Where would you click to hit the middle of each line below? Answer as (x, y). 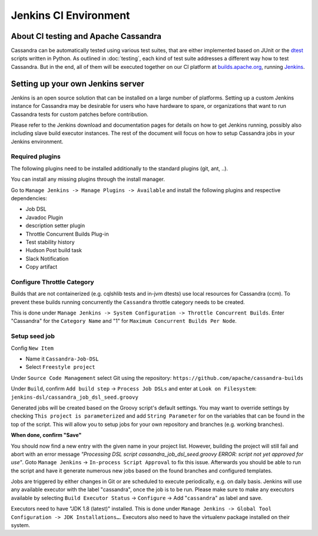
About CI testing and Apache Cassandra (86, 36)
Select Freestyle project (60, 367)
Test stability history (50, 242)
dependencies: (29, 198)
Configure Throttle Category (52, 282)
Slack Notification (47, 259)
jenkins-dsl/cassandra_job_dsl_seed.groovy (74, 397)
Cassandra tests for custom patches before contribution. (79, 114)
